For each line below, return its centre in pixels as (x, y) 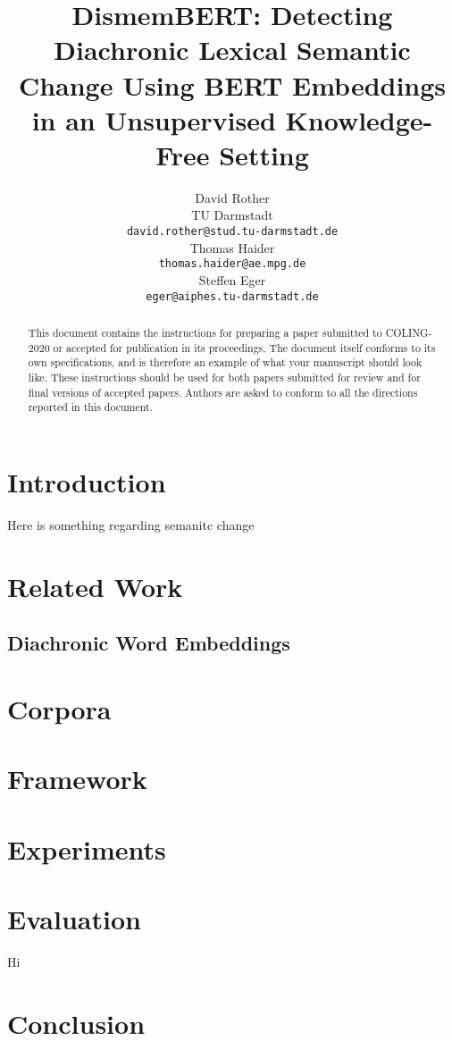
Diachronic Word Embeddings (149, 643)
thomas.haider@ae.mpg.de (232, 264)
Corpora (59, 708)
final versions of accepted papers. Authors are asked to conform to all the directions (223, 392)
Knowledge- (359, 119)
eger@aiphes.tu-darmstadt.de (232, 296)
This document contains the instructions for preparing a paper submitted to (205, 333)
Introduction (87, 481)
